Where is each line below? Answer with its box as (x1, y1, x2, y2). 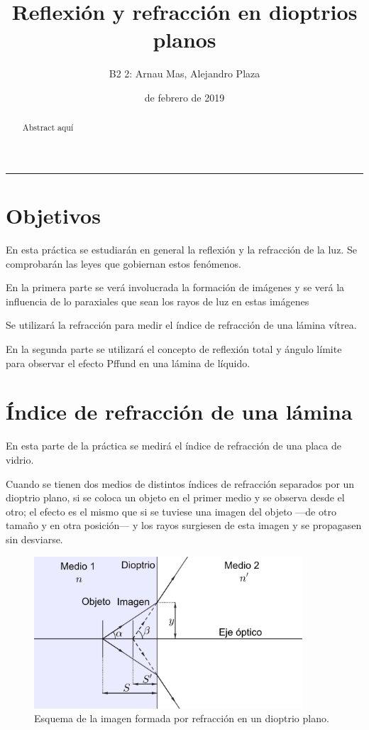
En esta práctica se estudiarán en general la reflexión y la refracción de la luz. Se (6, 242, 357, 257)
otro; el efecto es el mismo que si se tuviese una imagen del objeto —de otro (6, 503, 336, 518)
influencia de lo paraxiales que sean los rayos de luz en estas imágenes (6, 293, 309, 308)
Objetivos (6, 201, 101, 230)
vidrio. (6, 452, 34, 467)
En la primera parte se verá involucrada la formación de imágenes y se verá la (6, 280, 345, 295)
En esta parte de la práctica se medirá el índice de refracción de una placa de (6, 438, 342, 453)
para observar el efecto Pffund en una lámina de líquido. (6, 355, 250, 370)
